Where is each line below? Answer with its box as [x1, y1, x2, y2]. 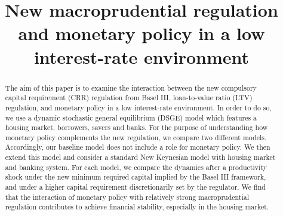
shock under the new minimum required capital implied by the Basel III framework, [5, 172, 266, 182]
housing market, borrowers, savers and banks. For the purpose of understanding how [5, 122, 268, 132]
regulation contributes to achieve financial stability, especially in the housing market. [5, 202, 269, 212]
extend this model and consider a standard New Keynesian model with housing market [5, 152, 276, 162]
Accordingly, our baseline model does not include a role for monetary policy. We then [5, 142, 270, 152]
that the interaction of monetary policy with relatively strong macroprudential [5, 192, 250, 202]
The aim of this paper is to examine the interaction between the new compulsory [5, 82, 257, 92]
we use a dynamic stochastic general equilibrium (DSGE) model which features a [5, 112, 257, 122]
